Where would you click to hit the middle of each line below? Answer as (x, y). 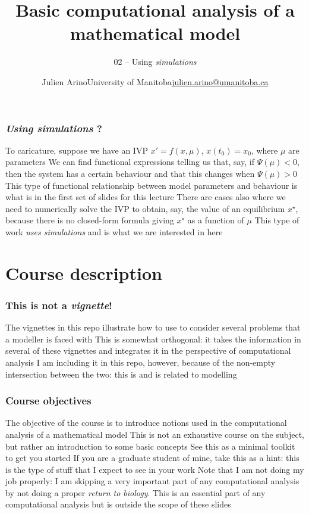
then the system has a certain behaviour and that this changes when (130, 173)
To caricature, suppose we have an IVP (77, 150)
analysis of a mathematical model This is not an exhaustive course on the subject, (155, 434)
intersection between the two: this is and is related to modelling (121, 374)
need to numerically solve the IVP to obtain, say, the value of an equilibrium (145, 208)
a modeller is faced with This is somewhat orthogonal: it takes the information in (153, 339)
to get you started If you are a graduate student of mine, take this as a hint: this (152, 458)
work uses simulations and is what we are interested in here (114, 231)
